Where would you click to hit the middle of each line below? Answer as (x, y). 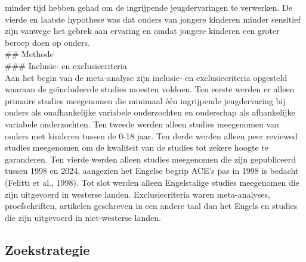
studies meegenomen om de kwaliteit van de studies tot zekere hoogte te (137, 147)
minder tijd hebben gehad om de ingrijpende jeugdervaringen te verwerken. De (149, 7)
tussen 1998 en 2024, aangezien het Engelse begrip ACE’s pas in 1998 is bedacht (152, 171)
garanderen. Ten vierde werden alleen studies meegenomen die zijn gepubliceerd (150, 159)
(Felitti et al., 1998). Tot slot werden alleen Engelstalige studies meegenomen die (152, 182)
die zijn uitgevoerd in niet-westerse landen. (83, 217)
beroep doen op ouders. (47, 42)
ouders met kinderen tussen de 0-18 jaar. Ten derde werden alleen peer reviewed (151, 135)
